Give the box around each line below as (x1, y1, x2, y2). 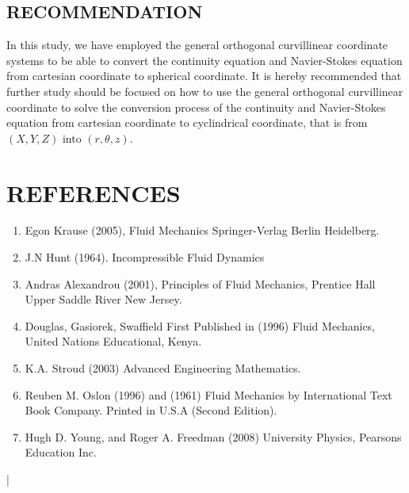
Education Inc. (25, 444, 97, 461)
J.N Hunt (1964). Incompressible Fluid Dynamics (25, 249, 265, 266)
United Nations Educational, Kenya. (25, 333, 202, 350)
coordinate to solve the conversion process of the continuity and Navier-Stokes (6, 98, 386, 115)
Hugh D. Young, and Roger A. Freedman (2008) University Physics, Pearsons (25, 428, 402, 445)
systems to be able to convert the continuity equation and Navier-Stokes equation (6, 52, 403, 68)
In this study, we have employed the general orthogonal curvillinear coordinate (6, 36, 388, 53)
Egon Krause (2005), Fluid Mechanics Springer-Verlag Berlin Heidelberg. (25, 222, 380, 239)
